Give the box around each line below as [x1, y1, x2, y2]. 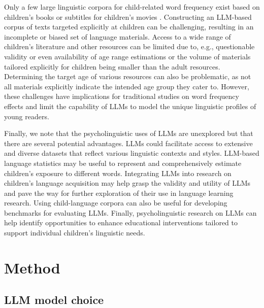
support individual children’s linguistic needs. [4, 227, 145, 238]
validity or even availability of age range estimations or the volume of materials [4, 51, 251, 61]
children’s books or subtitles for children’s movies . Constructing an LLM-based [4, 11, 252, 22]
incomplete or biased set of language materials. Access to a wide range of [4, 31, 231, 42]
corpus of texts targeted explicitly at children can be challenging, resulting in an [4, 21, 254, 32]
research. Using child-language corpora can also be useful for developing [4, 197, 227, 208]
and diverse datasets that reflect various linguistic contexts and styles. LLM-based [4, 148, 259, 158]
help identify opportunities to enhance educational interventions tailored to [4, 217, 238, 228]
